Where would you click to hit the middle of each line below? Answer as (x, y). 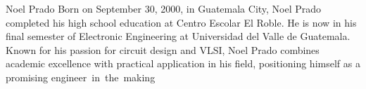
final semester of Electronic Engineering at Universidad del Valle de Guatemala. (178, 36)
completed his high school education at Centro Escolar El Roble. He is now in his (181, 22)
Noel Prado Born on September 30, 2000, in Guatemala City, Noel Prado (164, 8)
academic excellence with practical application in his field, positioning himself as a (183, 63)
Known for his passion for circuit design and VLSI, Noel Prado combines (163, 49)
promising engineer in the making (81, 77)
